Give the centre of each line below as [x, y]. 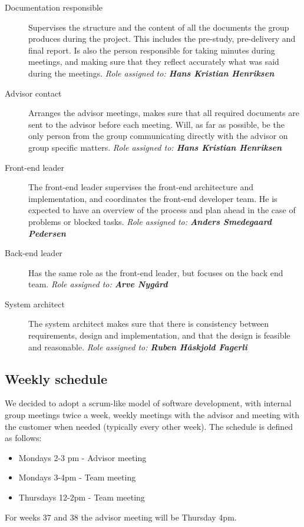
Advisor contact [33, 93]
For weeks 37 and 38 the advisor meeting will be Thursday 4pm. [121, 517]
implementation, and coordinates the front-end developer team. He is [153, 198]
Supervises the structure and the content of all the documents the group [159, 27]
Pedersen [47, 233]
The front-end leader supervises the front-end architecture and [141, 187]
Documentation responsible [54, 7]
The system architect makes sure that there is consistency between [149, 324]
